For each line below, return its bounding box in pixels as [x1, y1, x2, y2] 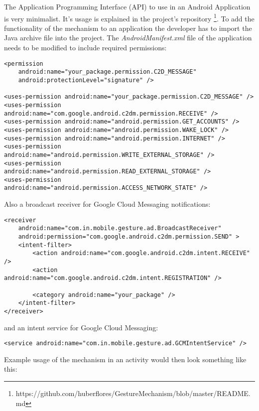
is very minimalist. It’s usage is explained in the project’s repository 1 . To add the [4, 11, 255, 23]
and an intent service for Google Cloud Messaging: [4, 322, 158, 332]
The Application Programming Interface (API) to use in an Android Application [4, 1, 251, 11]
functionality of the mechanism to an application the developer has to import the [4, 22, 252, 33]
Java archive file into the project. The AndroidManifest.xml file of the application [4, 32, 252, 43]
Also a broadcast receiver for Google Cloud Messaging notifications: [4, 199, 211, 209]
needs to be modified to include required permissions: [4, 42, 167, 53]
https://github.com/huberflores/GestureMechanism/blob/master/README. [15, 388, 251, 399]
